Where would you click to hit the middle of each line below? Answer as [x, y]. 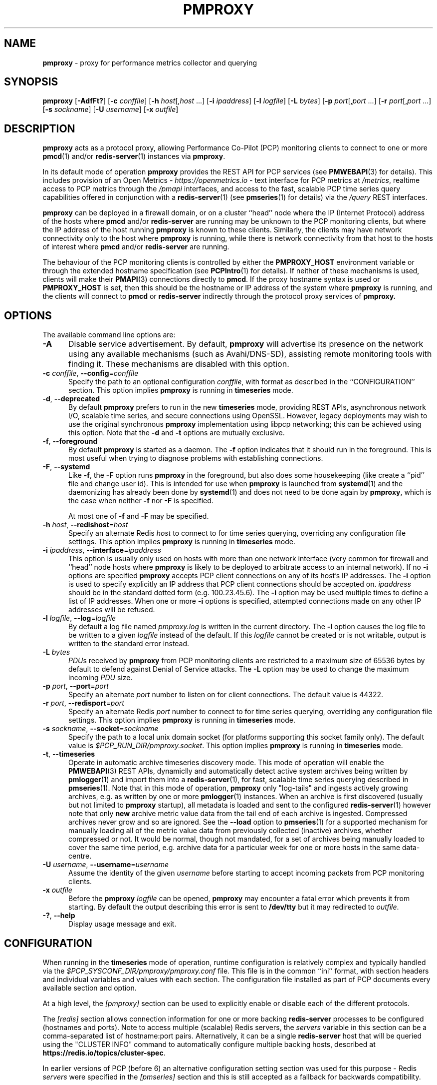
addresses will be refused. [112, 610]
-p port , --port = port [76, 686]
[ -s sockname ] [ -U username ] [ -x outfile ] [110, 109]
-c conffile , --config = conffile [91, 373]
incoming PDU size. [101, 678]
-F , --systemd [66, 467]
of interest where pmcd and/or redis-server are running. [136, 247]
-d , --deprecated [71, 399]
